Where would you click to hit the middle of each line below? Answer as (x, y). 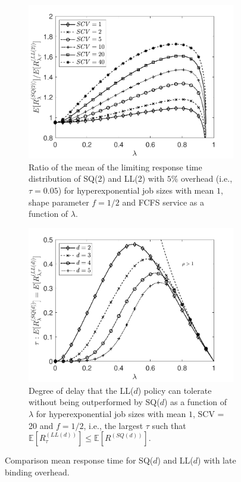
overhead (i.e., (207, 178)
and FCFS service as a (163, 202)
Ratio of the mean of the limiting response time (115, 167)
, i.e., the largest (113, 425)
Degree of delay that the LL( (81, 390)
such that (169, 425)
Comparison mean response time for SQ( (79, 460)
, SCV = (208, 413)
